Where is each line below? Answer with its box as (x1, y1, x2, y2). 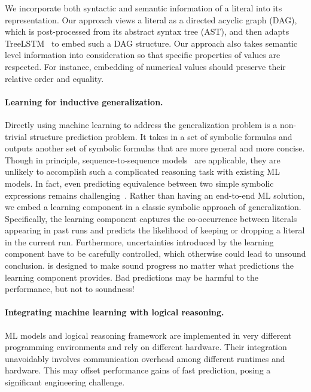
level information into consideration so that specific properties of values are (5, 48, 280, 61)
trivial (5, 130, 28, 142)
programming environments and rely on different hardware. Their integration (5, 341, 287, 353)
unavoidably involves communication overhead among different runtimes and (5, 352, 285, 364)
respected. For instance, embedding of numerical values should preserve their (5, 60, 286, 72)
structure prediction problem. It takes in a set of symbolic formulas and (29, 130, 292, 142)
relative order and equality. (5, 72, 104, 84)
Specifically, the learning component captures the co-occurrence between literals (5, 212, 297, 224)
